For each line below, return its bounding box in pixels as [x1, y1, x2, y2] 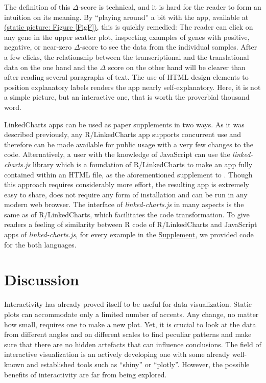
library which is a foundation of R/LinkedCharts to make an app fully [33, 159, 253, 169]
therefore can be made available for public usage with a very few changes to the [4, 139, 253, 149]
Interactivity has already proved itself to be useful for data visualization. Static [4, 299, 252, 309]
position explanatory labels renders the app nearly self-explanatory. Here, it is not [4, 81, 261, 92]
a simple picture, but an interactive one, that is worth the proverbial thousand [4, 92, 250, 102]
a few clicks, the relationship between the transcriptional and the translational [4, 51, 249, 62]
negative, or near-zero [4, 41, 72, 52]
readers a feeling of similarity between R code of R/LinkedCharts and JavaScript [4, 219, 257, 230]
